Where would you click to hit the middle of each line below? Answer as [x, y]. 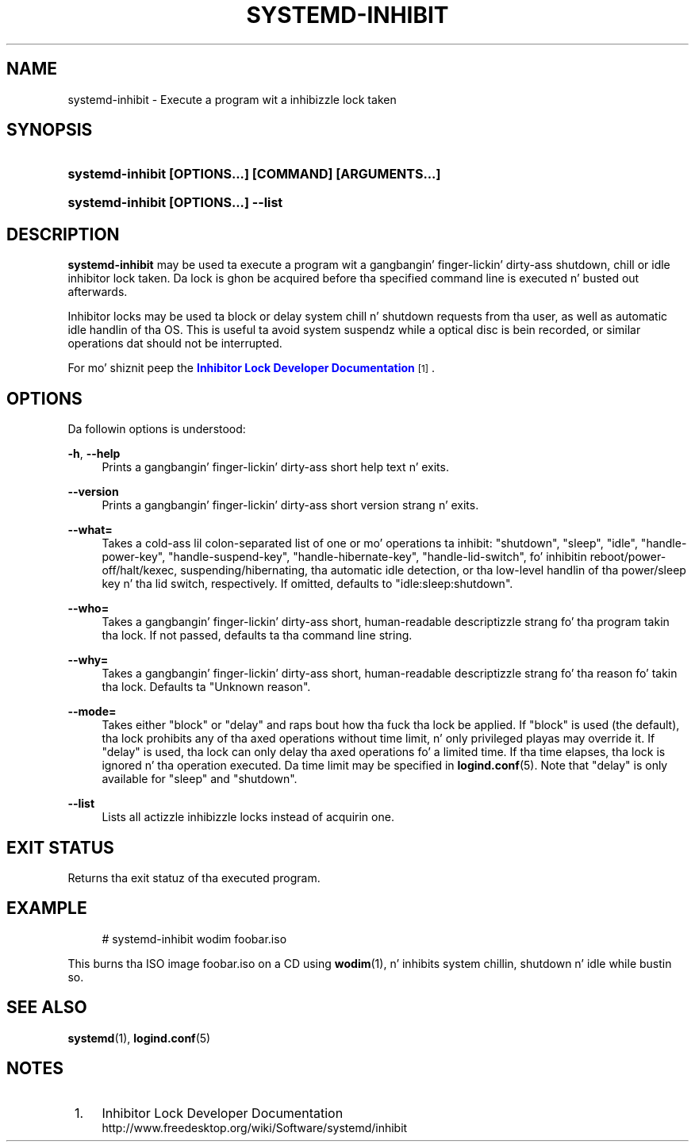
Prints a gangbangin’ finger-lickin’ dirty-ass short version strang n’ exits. [290, 505]
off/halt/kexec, [140, 570]
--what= [90, 530]
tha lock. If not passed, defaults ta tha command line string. [257, 635]
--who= [88, 609]
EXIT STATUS [60, 847]
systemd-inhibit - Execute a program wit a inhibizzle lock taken [232, 99]
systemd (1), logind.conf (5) [139, 1038]
